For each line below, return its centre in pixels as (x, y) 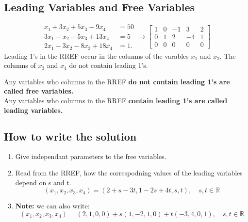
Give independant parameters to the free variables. (91, 156)
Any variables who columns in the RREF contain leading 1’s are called (116, 101)
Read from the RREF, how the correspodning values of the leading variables (129, 173)
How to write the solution (70, 136)
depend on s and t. (43, 182)
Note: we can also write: (52, 206)
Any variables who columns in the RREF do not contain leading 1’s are (117, 81)
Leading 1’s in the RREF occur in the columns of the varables (96, 55)
